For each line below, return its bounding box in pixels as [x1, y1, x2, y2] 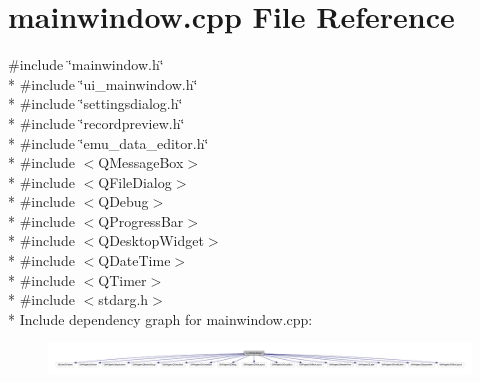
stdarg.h [98, 289, 149, 310]
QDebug [98, 191, 149, 212]
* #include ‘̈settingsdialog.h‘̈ [8, 93, 183, 114]
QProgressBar [98, 210, 184, 231]
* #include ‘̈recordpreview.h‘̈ [8, 112, 185, 133]
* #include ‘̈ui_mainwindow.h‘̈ [8, 73, 198, 94]
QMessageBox [98, 152, 184, 173]
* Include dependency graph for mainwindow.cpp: [8, 308, 313, 329]
